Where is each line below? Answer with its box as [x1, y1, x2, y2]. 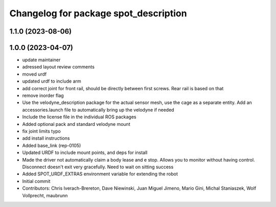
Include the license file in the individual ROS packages [22, 114, 136, 120]
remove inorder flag [22, 92, 64, 99]
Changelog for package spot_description [9, 8, 187, 19]
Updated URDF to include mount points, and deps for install [22, 149, 148, 156]
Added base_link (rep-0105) [22, 142, 81, 148]
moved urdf [22, 71, 47, 77]
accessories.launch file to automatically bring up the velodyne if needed [22, 107, 174, 113]
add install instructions [22, 135, 70, 141]
